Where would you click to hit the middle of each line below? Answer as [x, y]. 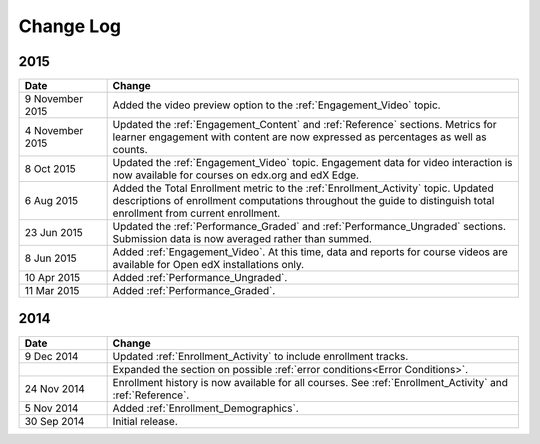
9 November [54, 99]
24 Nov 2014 [54, 388]
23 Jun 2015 [54, 233]
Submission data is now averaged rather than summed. [242, 239]
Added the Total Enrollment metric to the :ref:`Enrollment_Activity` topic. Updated [303, 188]
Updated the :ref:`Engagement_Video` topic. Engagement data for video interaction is [313, 163]
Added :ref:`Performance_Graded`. [194, 291]
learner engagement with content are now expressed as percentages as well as [299, 137]
